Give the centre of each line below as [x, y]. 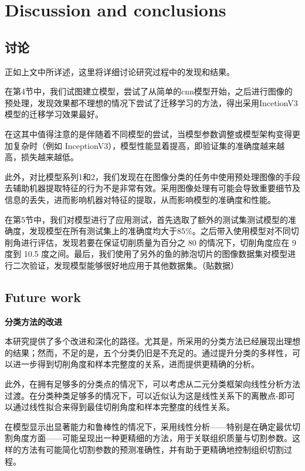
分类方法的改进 [33, 321]
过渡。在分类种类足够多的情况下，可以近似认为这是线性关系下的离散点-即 [146, 395]
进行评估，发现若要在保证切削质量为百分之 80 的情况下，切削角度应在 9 [158, 242]
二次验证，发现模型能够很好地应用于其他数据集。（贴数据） [126, 265]
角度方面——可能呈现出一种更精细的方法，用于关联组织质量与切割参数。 [152, 438]
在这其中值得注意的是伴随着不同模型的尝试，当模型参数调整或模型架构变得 [148, 133]
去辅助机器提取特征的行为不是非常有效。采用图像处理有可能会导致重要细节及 [152, 188]
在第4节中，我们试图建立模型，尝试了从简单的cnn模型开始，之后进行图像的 [149, 91]
